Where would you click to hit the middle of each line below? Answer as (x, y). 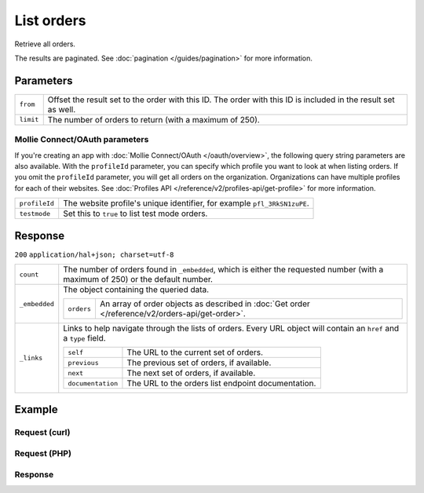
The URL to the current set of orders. (195, 352)
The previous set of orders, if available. (199, 363)
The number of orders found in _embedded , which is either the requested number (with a (223, 269)
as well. (62, 109)
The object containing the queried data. (136, 290)
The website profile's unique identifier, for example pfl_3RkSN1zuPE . (186, 203)
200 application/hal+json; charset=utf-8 (94, 254)
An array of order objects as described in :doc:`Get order (205, 304)
